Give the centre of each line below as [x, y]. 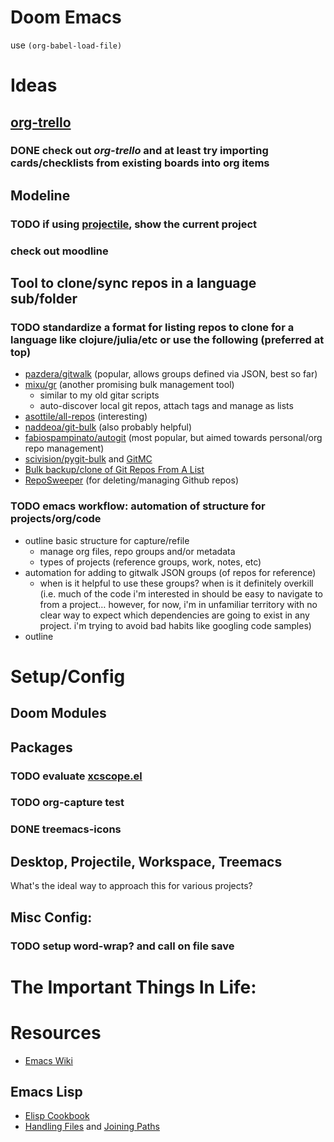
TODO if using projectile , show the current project [133, 224]
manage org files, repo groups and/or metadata [137, 551]
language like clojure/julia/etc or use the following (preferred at [167, 339]
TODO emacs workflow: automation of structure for [138, 506]
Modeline [40, 195]
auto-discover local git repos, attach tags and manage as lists [166, 406]
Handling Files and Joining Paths [92, 1127]
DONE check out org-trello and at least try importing [139, 151]
